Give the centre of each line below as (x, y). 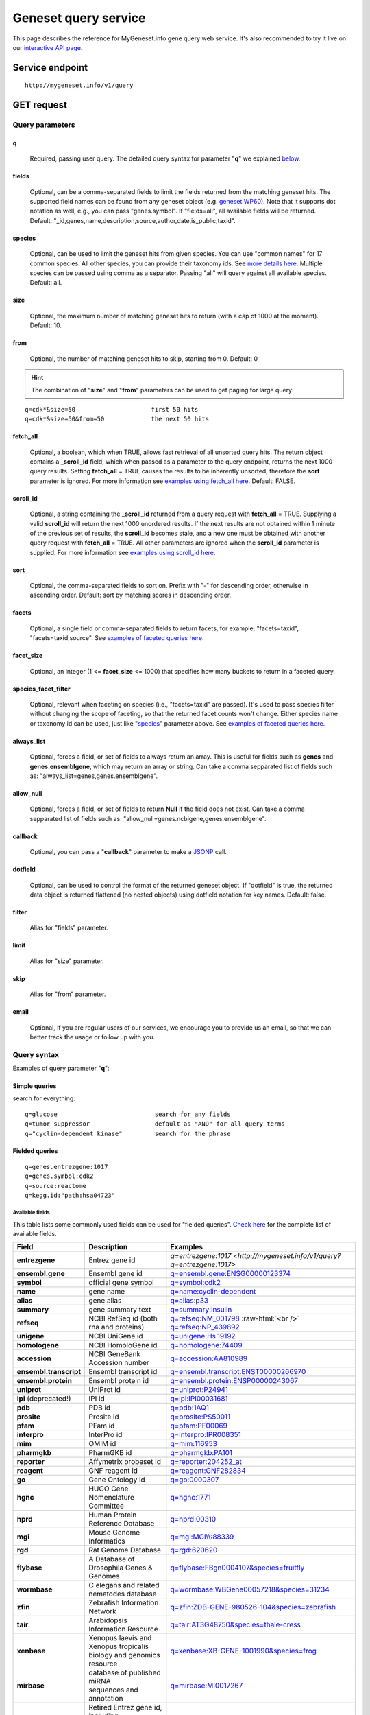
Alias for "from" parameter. (68, 994)
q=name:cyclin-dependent (213, 1292)
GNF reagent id (113, 1471)
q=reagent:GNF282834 (208, 1471)
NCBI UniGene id (116, 1336)
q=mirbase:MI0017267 (207, 1686)
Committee (107, 1506)
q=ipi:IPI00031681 (199, 1399)
